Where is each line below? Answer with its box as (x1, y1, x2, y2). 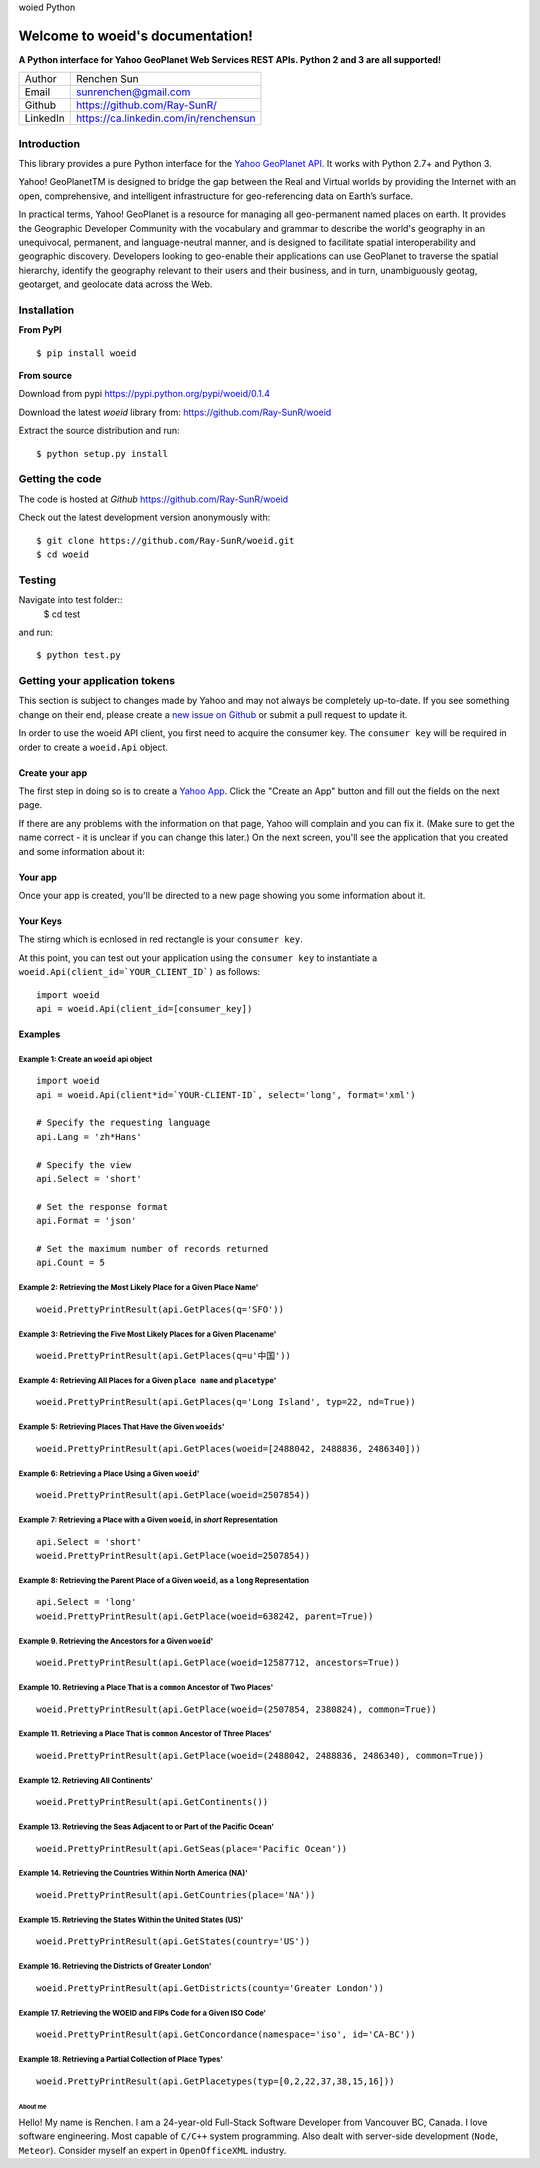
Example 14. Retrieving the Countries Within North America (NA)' (18, 1868, 249, 1879)
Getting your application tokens (18, 674, 175, 688)
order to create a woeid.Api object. (18, 741, 169, 753)
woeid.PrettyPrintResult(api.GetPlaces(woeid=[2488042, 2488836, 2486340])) (36, 1443, 422, 1454)
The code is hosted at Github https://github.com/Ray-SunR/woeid (18, 493, 289, 505)
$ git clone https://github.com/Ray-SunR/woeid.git (36, 535, 295, 546)
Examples (18, 1028, 61, 1040)
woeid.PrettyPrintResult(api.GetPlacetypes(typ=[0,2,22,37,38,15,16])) (36, 2075, 395, 2087)
